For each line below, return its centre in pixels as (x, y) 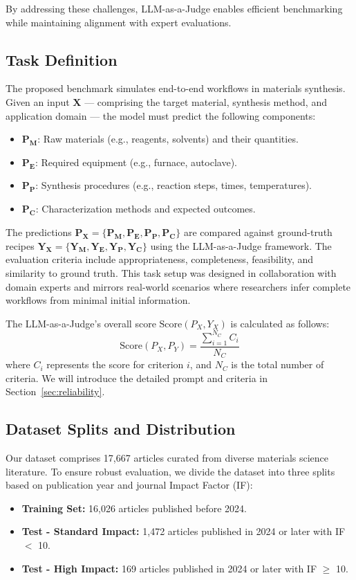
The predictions (39, 232)
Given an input (38, 101)
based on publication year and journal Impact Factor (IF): (129, 485)
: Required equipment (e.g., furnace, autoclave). (136, 162)
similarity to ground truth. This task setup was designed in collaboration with (171, 272)
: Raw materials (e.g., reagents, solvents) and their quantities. (168, 139)
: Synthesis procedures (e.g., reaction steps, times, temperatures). (174, 185)
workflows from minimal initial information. (98, 300)
